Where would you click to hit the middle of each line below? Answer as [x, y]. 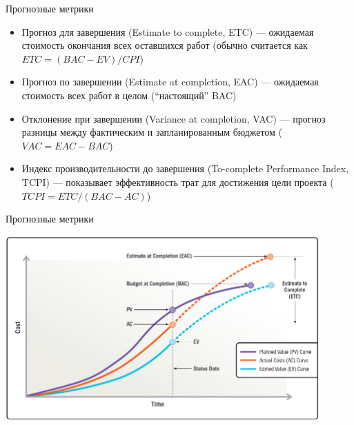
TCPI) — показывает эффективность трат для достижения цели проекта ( [178, 182]
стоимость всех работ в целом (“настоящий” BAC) [129, 95]
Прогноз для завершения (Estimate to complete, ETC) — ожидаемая [168, 31]
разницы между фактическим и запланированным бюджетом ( [152, 132]
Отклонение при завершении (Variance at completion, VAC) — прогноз [174, 118]
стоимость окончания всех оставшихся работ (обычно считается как [165, 45]
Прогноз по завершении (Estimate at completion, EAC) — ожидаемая [170, 82]
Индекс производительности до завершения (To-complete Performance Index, [185, 168]
